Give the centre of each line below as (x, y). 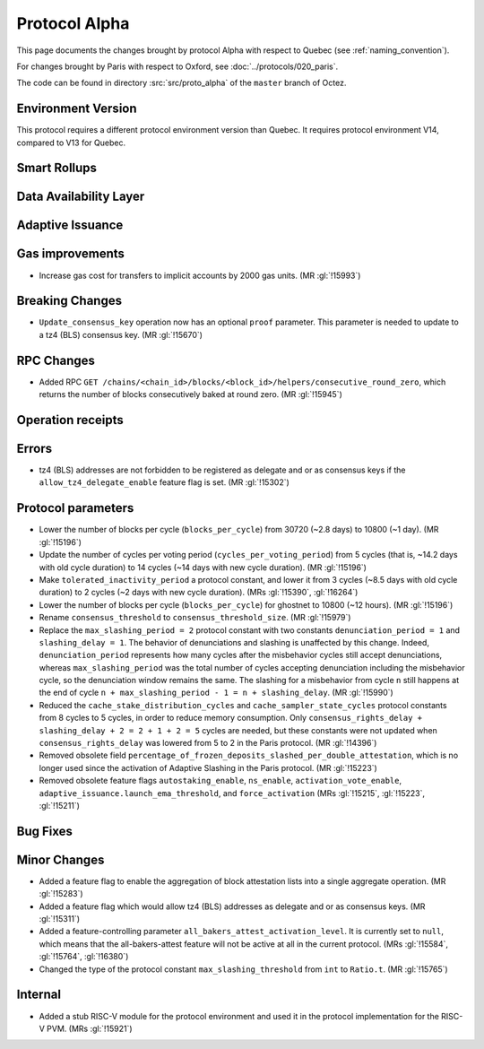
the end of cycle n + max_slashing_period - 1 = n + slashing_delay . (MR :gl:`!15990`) (216, 693)
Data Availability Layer (81, 197)
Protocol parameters (75, 508)
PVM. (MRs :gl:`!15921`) (90, 1028)
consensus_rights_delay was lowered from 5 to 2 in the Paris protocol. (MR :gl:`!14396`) (208, 743)
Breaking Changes (69, 301)
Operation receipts (70, 420)
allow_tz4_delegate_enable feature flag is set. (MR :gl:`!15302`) (164, 482)
